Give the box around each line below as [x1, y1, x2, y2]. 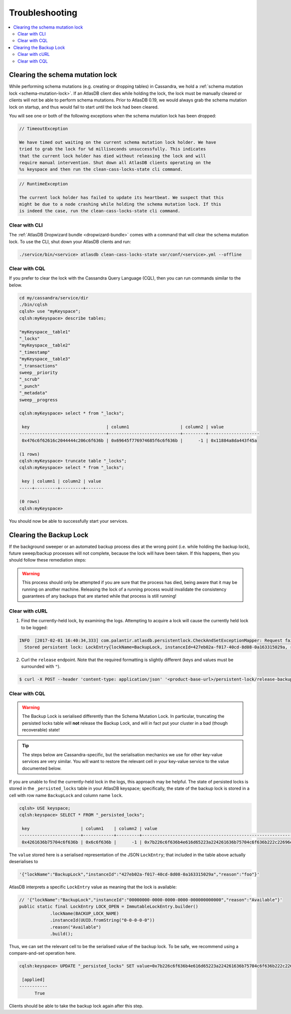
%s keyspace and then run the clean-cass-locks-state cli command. [19, 166, 183, 172]
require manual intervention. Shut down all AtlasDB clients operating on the [19, 160, 211, 165]
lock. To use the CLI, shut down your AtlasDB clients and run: [9, 238, 131, 245]
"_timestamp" [19, 349, 50, 355]
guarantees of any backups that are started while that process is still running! [22, 593, 177, 599]
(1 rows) [19, 451, 40, 457]
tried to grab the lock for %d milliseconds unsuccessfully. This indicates [19, 146, 206, 152]
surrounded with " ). [21, 664, 61, 669]
